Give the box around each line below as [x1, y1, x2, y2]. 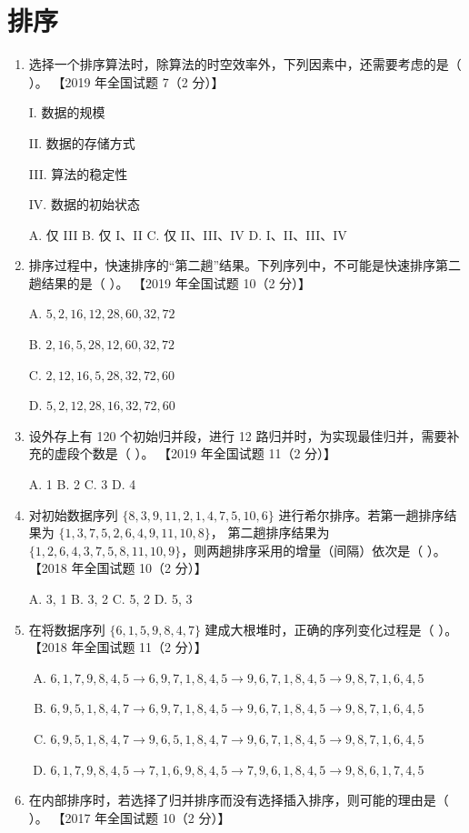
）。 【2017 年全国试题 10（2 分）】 [28, 808, 231, 827]
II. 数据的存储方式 [28, 133, 135, 152]
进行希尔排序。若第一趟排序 [278, 505, 444, 524]
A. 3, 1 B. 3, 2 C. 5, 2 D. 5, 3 [28, 589, 193, 607]
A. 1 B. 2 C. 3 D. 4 [28, 475, 136, 494]
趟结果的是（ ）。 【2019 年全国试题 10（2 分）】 [28, 273, 312, 292]
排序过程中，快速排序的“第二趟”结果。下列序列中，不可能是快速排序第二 [28, 256, 462, 275]
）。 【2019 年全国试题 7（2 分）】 [28, 72, 225, 91]
